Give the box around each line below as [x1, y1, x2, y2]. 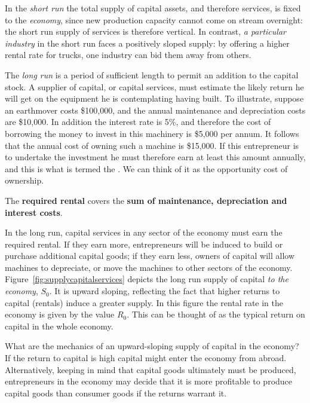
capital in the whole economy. [5, 319, 113, 332]
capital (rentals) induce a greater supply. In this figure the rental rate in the [5, 296, 283, 309]
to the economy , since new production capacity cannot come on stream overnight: [5, 13, 303, 26]
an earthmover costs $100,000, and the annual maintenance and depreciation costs [5, 103, 306, 116]
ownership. [5, 174, 44, 187]
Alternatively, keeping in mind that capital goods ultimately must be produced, [5, 363, 296, 375]
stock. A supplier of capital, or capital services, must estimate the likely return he [5, 80, 304, 93]
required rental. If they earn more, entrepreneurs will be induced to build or [5, 237, 283, 250]
